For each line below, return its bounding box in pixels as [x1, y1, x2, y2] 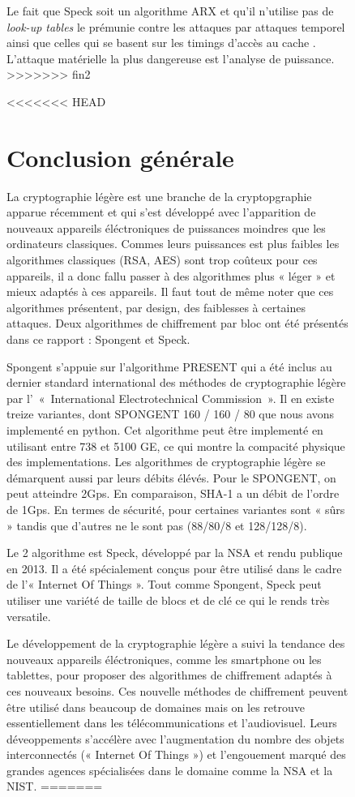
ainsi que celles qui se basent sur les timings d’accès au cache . [6, 34, 316, 51]
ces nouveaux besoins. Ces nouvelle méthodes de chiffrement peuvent [6, 682, 349, 699]
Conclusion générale [6, 140, 234, 174]
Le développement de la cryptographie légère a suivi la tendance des [6, 635, 345, 652]
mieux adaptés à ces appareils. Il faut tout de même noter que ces [6, 283, 334, 300]
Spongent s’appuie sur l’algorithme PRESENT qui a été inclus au [6, 358, 332, 375]
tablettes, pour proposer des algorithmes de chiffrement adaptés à [6, 666, 332, 683]
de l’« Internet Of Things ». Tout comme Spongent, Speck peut [6, 576, 322, 593]
